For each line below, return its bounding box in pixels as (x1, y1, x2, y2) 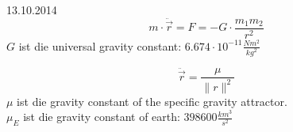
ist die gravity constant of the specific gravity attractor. (17, 92, 287, 109)
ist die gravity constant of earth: (23, 108, 180, 125)
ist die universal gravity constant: (18, 37, 182, 54)
